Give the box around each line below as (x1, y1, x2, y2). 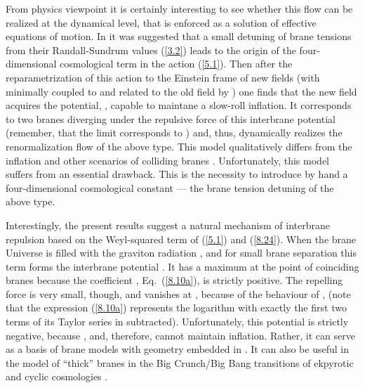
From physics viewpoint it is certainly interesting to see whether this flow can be (6, 1, 353, 15)
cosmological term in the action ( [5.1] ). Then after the (60, 56, 293, 71)
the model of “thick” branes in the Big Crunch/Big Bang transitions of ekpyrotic (6, 355, 354, 370)
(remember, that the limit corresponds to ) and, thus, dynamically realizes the (6, 125, 343, 140)
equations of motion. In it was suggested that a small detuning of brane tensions (6, 29, 352, 44)
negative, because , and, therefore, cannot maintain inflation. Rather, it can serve (6, 328, 355, 342)
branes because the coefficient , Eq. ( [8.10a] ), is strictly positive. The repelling (6, 273, 343, 287)
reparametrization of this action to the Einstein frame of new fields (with (6, 70, 320, 84)
